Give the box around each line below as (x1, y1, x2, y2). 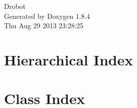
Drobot (4, 1, 26, 11)
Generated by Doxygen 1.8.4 (4, 10, 90, 21)
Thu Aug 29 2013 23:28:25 (4, 20, 84, 31)
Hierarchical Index (4, 49, 133, 69)
